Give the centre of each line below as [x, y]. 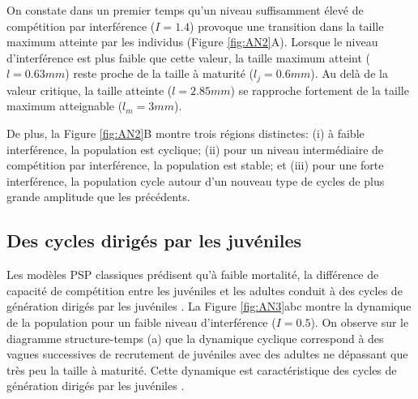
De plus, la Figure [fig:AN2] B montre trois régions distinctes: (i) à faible [186, 133]
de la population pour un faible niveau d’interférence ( [141, 322]
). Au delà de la [349, 73]
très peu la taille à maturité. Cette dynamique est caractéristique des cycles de [202, 369]
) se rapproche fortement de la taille [320, 90]
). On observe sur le [360, 322]
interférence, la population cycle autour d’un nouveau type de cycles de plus [196, 180]
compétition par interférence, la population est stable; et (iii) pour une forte [195, 165]
